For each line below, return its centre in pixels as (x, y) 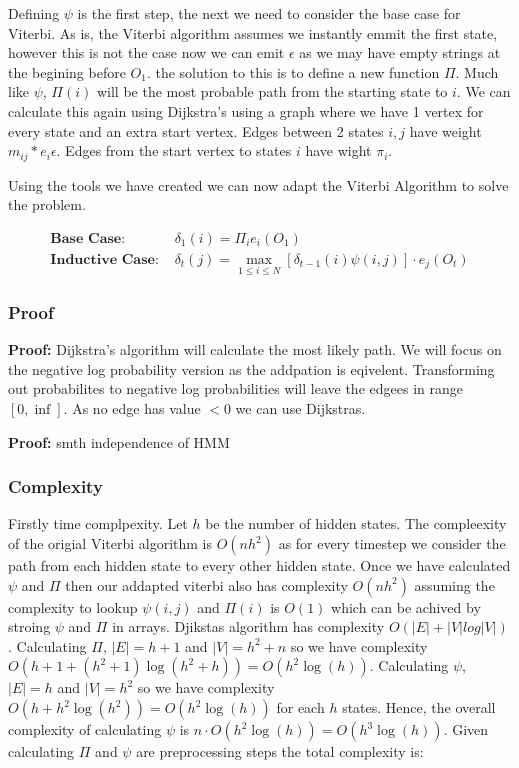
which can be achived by (406, 606)
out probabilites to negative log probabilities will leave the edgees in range (235, 388)
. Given (466, 729)
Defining (34, 13)
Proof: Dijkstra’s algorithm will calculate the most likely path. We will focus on (255, 349)
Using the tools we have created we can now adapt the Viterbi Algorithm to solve (258, 184)
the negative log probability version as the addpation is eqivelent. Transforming (251, 368)
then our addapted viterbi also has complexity (206, 584)
